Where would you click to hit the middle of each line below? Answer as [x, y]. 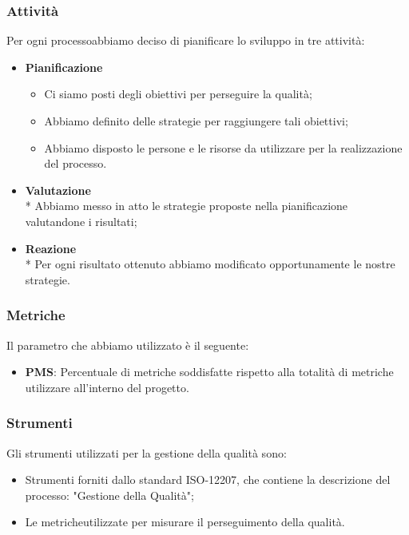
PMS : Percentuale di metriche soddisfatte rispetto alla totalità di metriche [209, 372]
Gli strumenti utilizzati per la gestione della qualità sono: [147, 452]
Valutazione [58, 190]
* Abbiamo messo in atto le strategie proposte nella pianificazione [187, 206]
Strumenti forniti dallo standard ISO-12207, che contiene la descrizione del [208, 480]
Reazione [51, 248]
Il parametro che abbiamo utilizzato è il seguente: [128, 345]
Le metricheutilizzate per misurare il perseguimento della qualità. [185, 522]
